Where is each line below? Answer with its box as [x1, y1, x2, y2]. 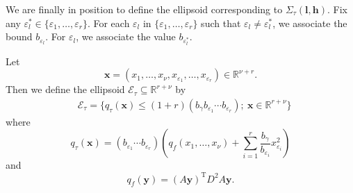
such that [201, 15, 241, 30]
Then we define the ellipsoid [6, 82, 125, 96]
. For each [87, 15, 130, 30]
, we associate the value [76, 29, 176, 44]
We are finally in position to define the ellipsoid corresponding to [6, 2, 283, 16]
